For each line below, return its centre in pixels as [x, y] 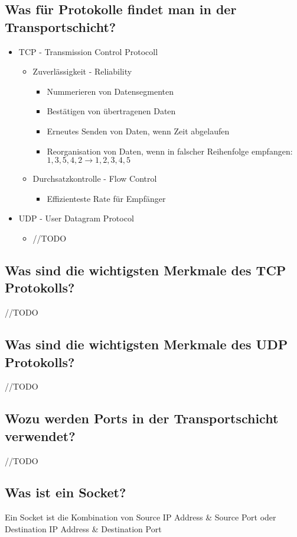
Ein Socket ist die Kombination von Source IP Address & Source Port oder [141, 517]
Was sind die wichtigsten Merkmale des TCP [146, 270]
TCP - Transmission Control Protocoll [88, 51]
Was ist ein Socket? [66, 492]
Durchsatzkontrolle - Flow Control [95, 179]
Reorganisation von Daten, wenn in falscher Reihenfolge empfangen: [170, 151]
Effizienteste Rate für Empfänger [106, 198]
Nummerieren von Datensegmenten [110, 91]
